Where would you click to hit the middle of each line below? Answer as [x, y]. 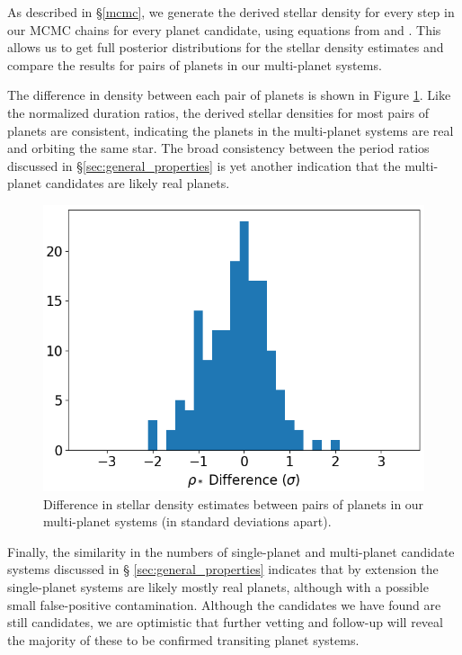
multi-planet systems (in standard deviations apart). [187, 521]
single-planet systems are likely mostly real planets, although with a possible [218, 586]
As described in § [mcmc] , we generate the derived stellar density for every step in [231, 12]
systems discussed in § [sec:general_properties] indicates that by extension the [223, 569]
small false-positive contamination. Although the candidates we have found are [224, 604]
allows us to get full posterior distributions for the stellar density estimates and [226, 47]
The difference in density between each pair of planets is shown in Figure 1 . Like [229, 95]
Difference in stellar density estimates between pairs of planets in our [234, 503]
